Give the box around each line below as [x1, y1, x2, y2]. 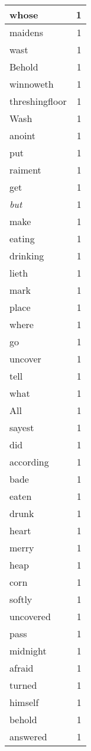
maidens [9, 25, 43, 39]
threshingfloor [9, 94, 67, 108]
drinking [9, 249, 44, 262]
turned [9, 678, 37, 692]
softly [9, 592, 32, 606]
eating [9, 232, 35, 245]
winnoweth [9, 77, 54, 91]
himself [9, 695, 39, 709]
